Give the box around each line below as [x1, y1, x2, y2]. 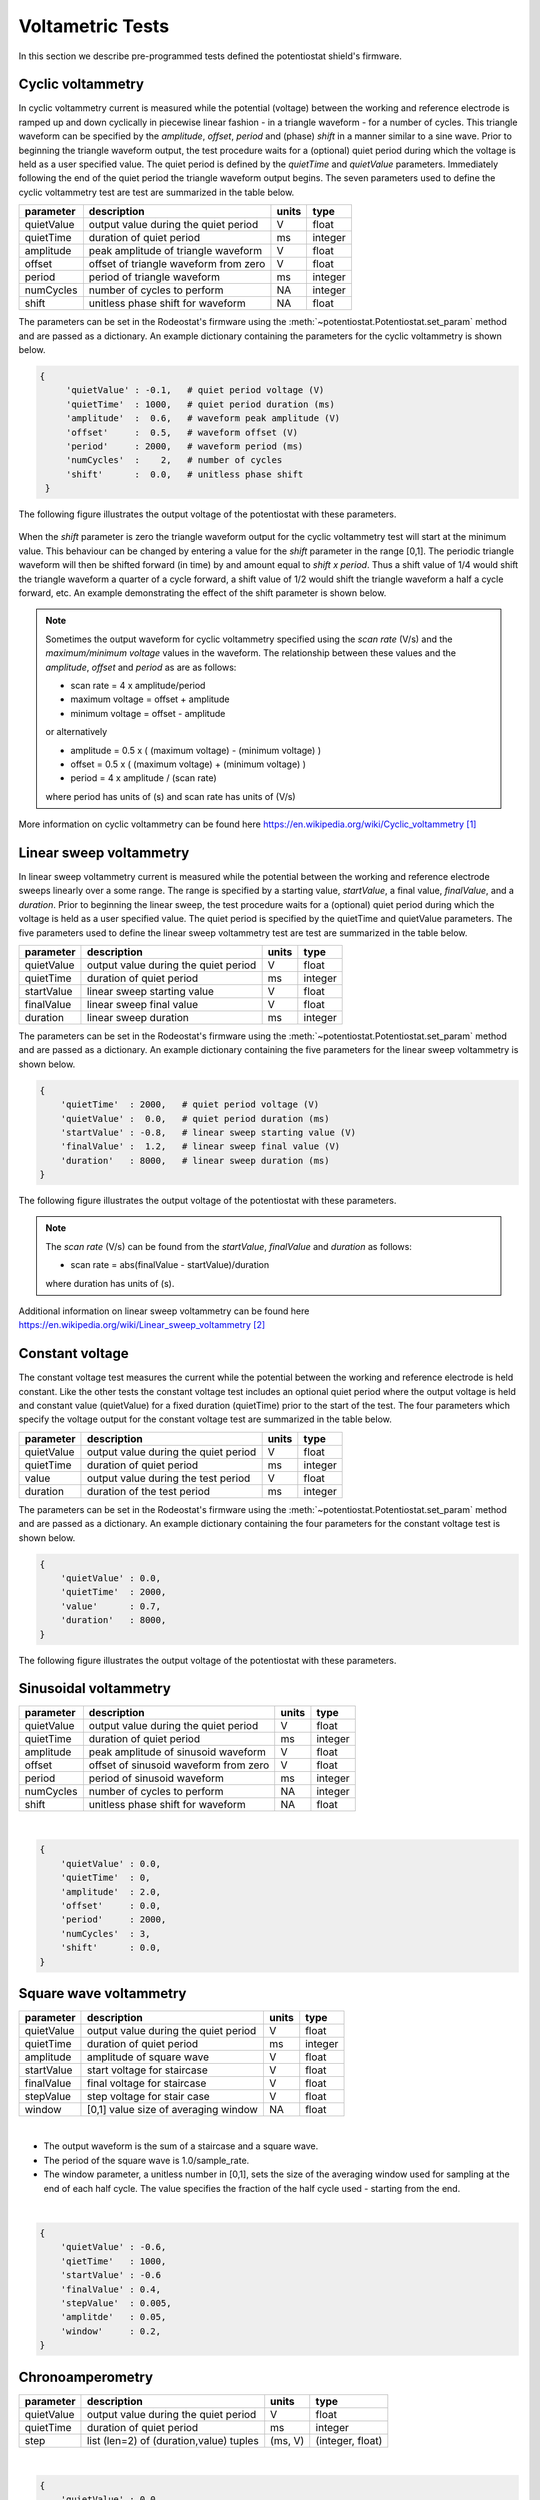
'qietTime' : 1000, [60, 2255, 167, 2267]
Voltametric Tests [18, 15, 170, 37]
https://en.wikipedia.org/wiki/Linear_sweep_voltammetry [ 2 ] [18, 1319, 266, 1331]
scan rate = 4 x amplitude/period [70, 679, 206, 691]
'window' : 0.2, [60, 2325, 162, 2337]
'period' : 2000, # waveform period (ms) [65, 440, 304, 452]
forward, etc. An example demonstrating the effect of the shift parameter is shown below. [18, 587, 387, 599]
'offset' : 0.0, [60, 1900, 162, 1912]
